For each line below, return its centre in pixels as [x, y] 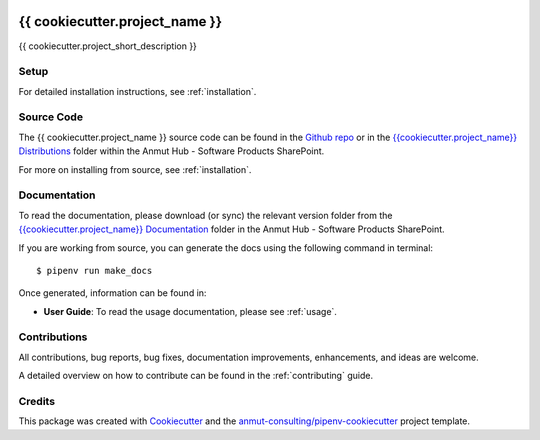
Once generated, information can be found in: [112, 293]
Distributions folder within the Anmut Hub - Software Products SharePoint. [171, 151]
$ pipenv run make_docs [94, 270]
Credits [36, 401]
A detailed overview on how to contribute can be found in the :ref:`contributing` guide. [196, 376]
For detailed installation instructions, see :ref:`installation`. [137, 91]
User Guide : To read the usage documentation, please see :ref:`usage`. [190, 311]
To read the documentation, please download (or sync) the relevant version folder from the [205, 215]
